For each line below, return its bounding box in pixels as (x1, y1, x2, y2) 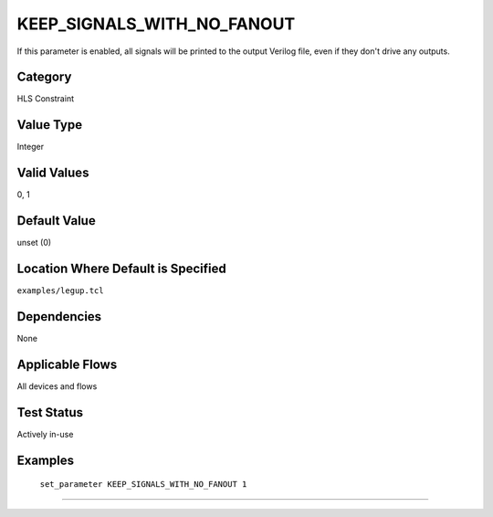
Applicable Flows (16, 356, 118, 372)
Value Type (16, 117, 82, 132)
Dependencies (16, 309, 102, 324)
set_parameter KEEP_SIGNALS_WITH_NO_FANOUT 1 (39, 480, 247, 490)
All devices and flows (16, 380, 98, 392)
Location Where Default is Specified (16, 260, 227, 276)
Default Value (16, 213, 96, 228)
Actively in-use (16, 428, 74, 439)
